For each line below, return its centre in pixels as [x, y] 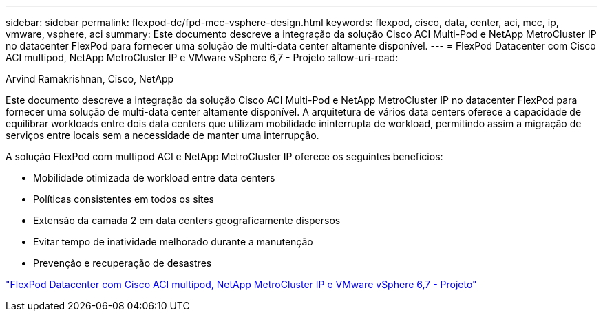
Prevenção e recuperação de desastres [123, 263]
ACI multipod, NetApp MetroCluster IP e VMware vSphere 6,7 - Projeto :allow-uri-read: [202, 57]
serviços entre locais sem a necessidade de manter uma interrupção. [162, 135]
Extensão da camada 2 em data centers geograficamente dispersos [187, 220]
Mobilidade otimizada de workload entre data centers [154, 178]
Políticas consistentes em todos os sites [124, 199]
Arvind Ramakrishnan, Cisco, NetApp [90, 79]
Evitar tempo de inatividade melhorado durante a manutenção [173, 242]
